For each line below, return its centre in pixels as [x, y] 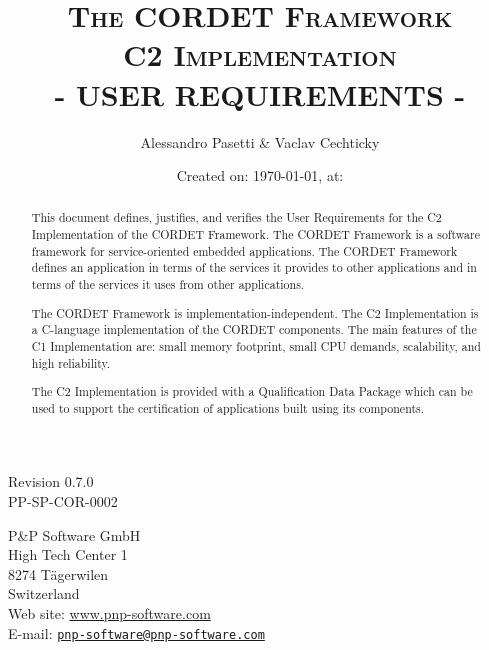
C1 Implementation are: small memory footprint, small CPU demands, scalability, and [256, 345]
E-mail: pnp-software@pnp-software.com [136, 632]
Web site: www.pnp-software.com [109, 613]
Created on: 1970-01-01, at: [260, 175]
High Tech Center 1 [68, 554]
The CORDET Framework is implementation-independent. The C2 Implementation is [255, 312]
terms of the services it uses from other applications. [168, 284]
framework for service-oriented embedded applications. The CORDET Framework [244, 250]
